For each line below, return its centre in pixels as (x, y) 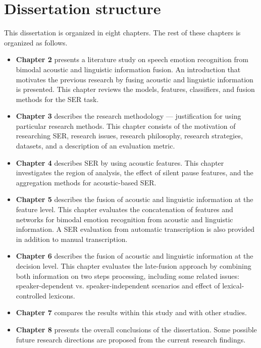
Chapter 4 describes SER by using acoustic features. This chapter (120, 162)
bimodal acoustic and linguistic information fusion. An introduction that (128, 69)
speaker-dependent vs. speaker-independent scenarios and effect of (118, 286)
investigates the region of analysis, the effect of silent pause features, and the (135, 172)
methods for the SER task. (57, 99)
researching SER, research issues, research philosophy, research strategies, (129, 136)
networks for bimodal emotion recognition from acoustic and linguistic (124, 219)
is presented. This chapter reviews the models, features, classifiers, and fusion (135, 89)
